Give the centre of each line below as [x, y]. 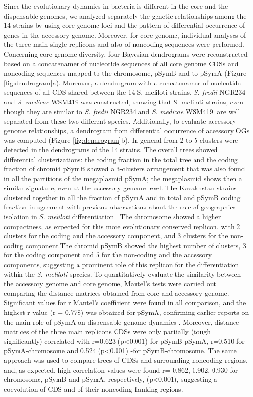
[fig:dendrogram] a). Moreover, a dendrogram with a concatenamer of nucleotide [122, 82]
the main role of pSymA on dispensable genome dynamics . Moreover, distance [122, 322]
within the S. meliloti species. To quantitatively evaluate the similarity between [123, 274]
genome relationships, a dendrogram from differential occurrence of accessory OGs [127, 130]
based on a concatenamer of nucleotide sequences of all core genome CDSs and [121, 63]
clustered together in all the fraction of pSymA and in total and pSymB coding [122, 197]
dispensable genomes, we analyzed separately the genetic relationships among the [125, 15]
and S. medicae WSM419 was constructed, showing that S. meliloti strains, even [124, 101]
